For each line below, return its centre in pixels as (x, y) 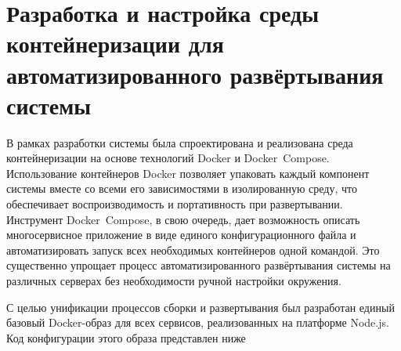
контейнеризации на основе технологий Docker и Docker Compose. (168, 158)
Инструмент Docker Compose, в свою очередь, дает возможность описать (183, 219)
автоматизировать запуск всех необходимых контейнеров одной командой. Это (193, 250)
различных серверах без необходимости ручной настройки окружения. (174, 281)
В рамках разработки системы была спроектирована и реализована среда (180, 142)
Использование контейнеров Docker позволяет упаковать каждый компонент (188, 173)
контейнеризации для (115, 43)
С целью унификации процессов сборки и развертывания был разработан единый (200, 307)
